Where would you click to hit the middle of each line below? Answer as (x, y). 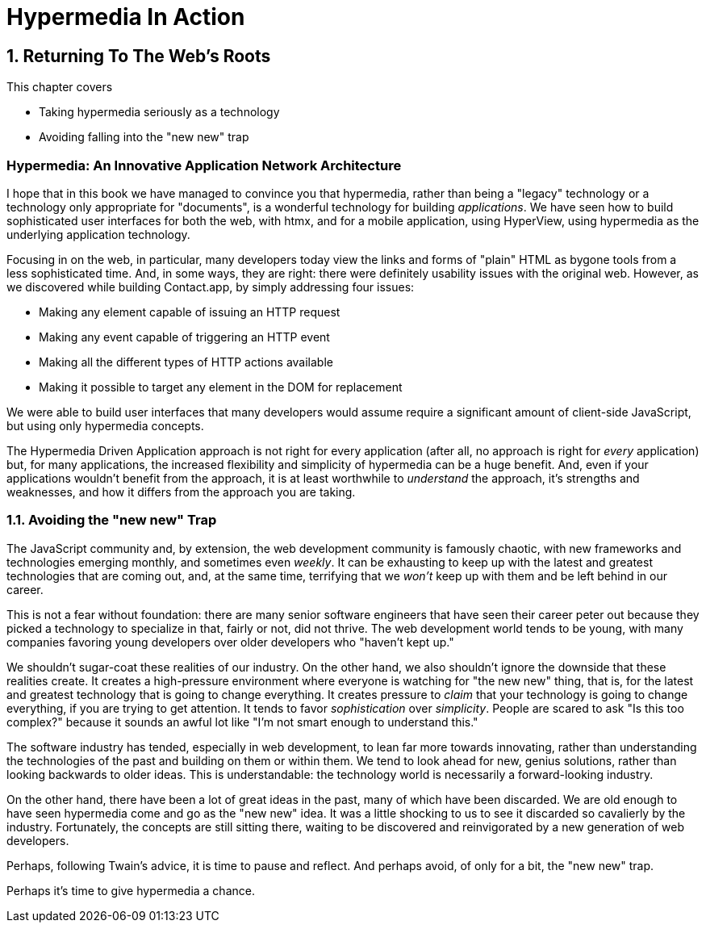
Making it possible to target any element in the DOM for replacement (221, 387)
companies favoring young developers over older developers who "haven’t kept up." (230, 642)
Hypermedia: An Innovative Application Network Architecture (204, 165)
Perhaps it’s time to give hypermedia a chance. (131, 890)
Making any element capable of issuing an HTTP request (190, 312)
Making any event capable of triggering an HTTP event (184, 337)
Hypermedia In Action (126, 17)
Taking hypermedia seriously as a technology (159, 112)
